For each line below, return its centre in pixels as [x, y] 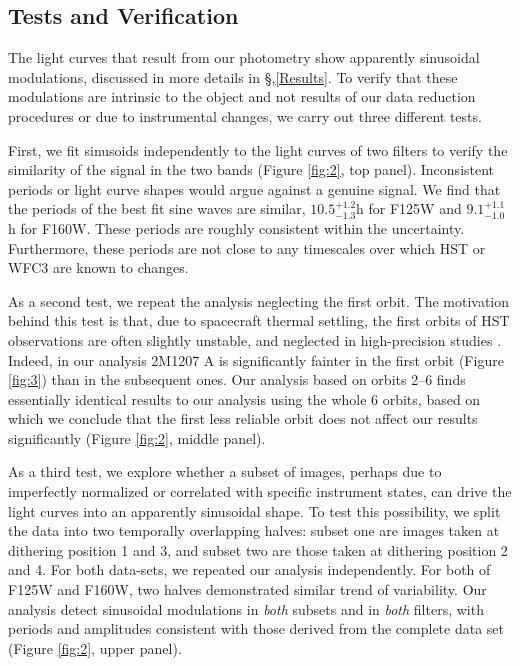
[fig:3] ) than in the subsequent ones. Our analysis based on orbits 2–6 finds [237, 379]
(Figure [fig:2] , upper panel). [95, 647]
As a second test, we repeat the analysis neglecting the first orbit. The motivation [259, 300]
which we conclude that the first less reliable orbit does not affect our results [243, 418]
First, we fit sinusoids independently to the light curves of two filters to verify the [258, 149]
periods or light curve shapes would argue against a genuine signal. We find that [254, 188]
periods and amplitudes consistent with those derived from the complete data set [256, 628]
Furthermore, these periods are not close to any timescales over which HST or [247, 247]
